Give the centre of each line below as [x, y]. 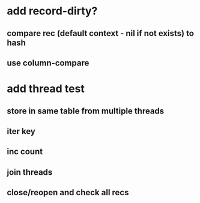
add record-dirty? [52, 11]
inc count [25, 152]
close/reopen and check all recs [68, 192]
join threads [30, 172]
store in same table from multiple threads [86, 111]
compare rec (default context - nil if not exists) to [101, 33]
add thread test [46, 89]
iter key [21, 131]
